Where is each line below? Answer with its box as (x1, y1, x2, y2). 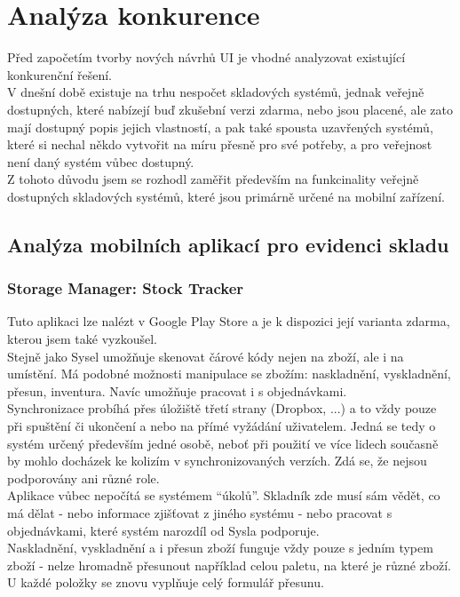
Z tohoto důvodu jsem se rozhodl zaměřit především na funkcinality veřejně (7, 170, 419, 188)
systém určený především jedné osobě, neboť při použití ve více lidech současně (7, 434, 439, 452)
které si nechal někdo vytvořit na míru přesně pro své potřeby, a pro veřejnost (7, 135, 432, 154)
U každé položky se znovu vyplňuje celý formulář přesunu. (7, 573, 324, 592)
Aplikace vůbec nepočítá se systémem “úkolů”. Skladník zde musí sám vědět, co (7, 486, 440, 505)
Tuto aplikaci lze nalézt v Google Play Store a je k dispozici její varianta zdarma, (7, 312, 450, 330)
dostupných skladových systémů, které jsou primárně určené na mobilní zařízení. (7, 187, 445, 205)
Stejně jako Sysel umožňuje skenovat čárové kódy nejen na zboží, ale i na (7, 346, 404, 365)
